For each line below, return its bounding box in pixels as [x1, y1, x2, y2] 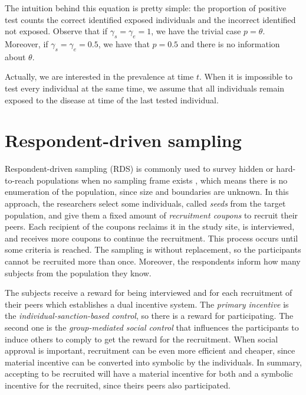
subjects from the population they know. [5, 266, 152, 279]
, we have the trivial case [151, 25, 241, 37]
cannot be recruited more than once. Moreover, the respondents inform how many [5, 255, 301, 267]
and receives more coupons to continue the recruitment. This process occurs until [5, 231, 298, 244]
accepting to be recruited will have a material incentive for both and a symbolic [5, 367, 293, 380]
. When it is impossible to [199, 70, 293, 83]
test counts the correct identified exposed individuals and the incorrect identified [5, 13, 296, 25]
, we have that [98, 37, 150, 50]
